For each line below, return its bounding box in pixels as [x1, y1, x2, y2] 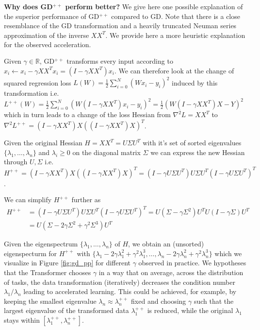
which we [214, 248, 242, 258]
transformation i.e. [4, 88, 59, 98]
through [4, 156, 28, 167]
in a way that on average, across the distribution [98, 267, 244, 278]
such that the [194, 295, 234, 306]
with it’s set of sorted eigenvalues [143, 138, 242, 148]
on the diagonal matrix [72, 147, 141, 157]
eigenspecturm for [4, 248, 57, 258]
